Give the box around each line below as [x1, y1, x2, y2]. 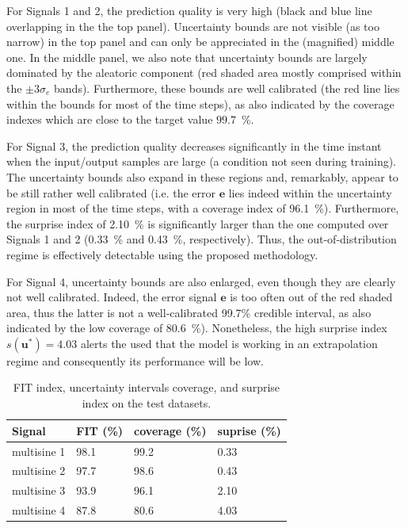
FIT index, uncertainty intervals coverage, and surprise [13, 379, 280, 396]
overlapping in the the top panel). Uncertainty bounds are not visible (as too [6, 17, 379, 34]
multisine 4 [12, 502, 66, 518]
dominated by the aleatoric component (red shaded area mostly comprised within [6, 64, 402, 81]
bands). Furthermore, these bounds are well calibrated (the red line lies [54, 79, 400, 96]
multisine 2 [12, 462, 66, 479]
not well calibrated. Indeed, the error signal [6, 289, 217, 305]
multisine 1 [12, 442, 66, 459]
